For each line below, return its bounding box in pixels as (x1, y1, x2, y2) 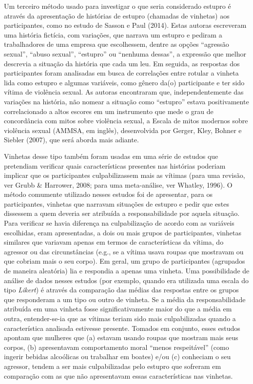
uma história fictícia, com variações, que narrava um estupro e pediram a (4, 29, 222, 39)
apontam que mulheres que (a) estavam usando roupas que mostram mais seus (4, 332, 238, 343)
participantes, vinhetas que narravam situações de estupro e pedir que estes (4, 198, 229, 209)
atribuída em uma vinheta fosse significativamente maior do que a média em (4, 304, 232, 314)
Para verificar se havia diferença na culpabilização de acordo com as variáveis (4, 218, 234, 228)
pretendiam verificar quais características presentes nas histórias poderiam (4, 160, 226, 171)
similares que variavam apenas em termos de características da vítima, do (4, 237, 224, 247)
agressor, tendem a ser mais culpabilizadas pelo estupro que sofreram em (4, 361, 221, 371)
